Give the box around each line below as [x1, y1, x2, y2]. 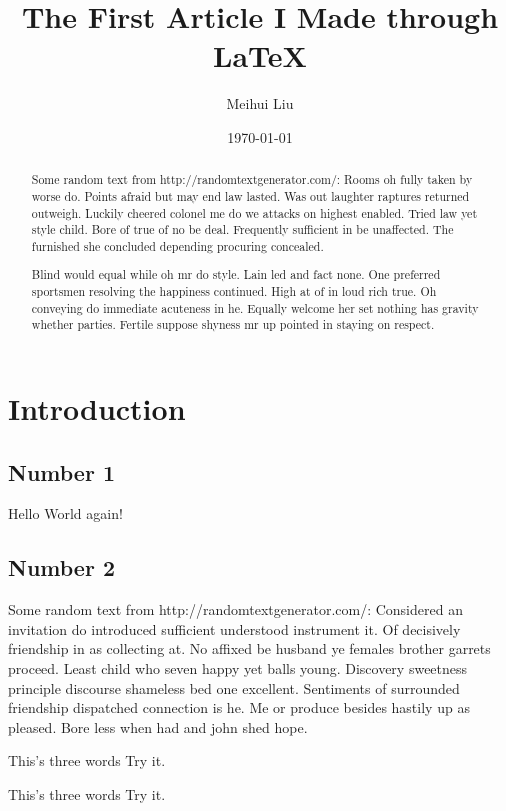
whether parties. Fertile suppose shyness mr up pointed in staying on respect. [31, 316, 435, 333]
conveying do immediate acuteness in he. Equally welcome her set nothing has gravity [31, 299, 479, 316]
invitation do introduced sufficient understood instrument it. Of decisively [8, 618, 461, 639]
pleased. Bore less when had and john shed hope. [8, 716, 308, 737]
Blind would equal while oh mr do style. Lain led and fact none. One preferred [31, 266, 441, 283]
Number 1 [8, 456, 115, 487]
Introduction [8, 388, 186, 429]
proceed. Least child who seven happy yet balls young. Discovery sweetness [8, 658, 468, 679]
